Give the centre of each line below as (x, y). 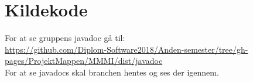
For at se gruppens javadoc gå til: (65, 38)
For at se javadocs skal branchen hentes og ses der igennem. (112, 72)
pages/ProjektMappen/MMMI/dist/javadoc (84, 61)
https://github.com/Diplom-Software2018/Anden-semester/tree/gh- (126, 49)
